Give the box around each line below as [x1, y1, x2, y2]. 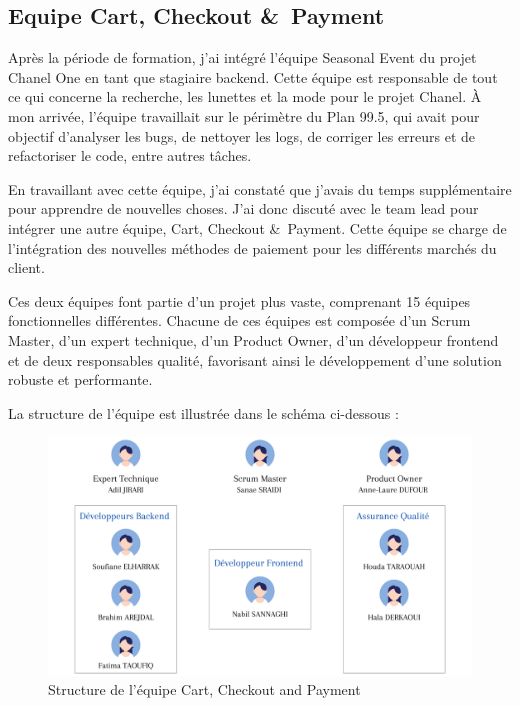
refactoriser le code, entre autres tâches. [8, 145, 252, 166]
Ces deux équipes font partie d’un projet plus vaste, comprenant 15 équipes [8, 290, 471, 311]
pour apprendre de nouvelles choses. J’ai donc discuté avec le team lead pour [8, 198, 479, 219]
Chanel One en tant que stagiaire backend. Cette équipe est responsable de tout [8, 66, 498, 87]
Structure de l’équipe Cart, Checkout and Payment [48, 679, 361, 700]
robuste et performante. [8, 369, 153, 390]
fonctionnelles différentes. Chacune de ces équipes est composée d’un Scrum [8, 310, 471, 331]
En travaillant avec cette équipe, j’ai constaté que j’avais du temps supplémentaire [8, 178, 512, 199]
